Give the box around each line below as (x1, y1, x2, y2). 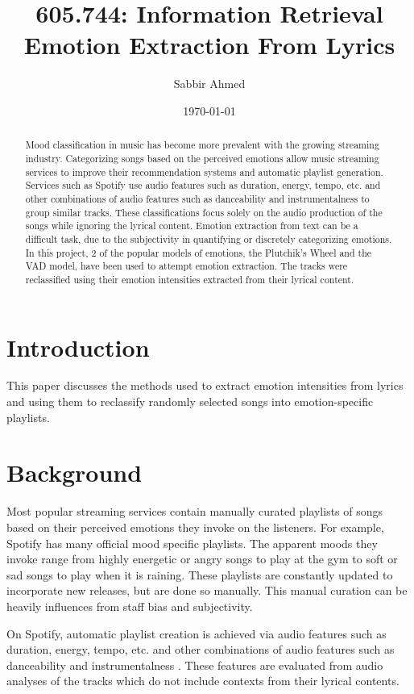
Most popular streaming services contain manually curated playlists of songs (6, 503, 383, 520)
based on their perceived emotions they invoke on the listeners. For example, (6, 518, 384, 535)
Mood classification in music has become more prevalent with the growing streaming (25, 138, 379, 152)
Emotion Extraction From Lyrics (23, 28, 395, 61)
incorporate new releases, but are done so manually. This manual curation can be (6, 582, 408, 599)
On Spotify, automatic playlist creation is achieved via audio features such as (6, 625, 387, 642)
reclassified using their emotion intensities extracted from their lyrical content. (25, 272, 354, 286)
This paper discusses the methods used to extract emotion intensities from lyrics (6, 377, 404, 394)
